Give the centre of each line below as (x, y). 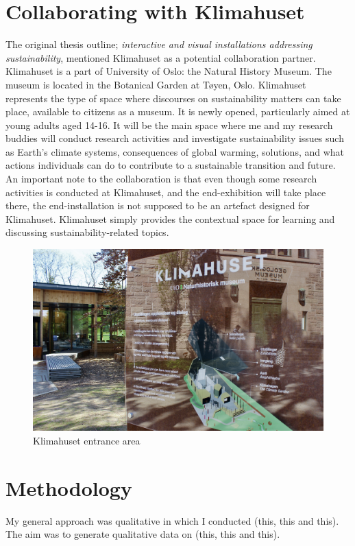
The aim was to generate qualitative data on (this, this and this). (143, 534)
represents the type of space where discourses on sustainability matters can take (173, 98)
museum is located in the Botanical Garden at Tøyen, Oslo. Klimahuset (156, 84)
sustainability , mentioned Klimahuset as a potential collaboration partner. (161, 57)
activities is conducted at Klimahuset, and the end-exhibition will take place (166, 192)
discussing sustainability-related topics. (87, 232)
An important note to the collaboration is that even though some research (161, 179)
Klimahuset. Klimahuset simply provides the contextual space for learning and (170, 218)
